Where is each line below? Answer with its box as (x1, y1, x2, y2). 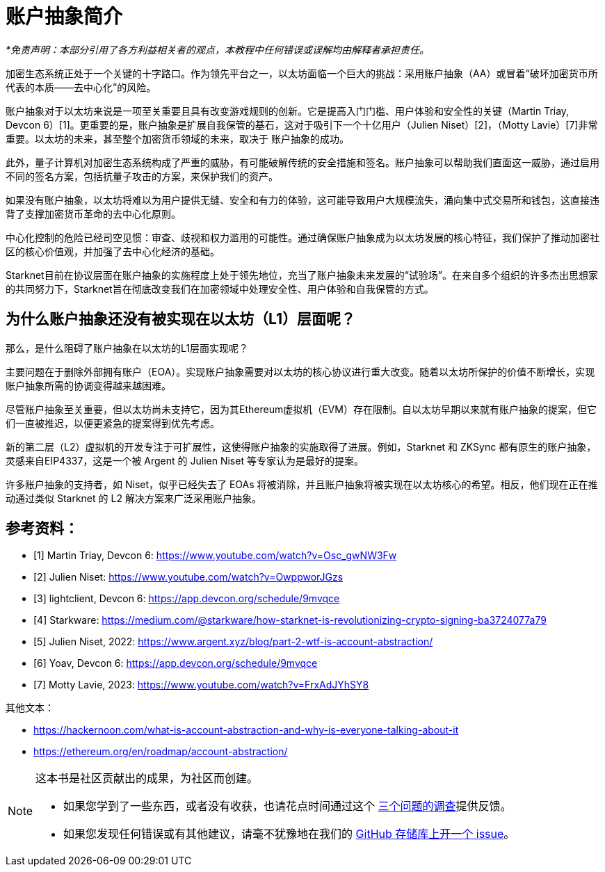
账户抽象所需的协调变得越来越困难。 (6, 379, 171, 391)
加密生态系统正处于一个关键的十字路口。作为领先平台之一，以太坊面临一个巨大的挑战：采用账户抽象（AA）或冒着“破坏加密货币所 (6, 67, 598, 79)
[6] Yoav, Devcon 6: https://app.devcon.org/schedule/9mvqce (33, 657, 318, 670)
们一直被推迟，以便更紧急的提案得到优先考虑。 (6, 417, 220, 429)
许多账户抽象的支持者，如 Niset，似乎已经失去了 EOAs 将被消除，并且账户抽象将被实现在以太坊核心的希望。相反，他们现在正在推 (6, 478, 598, 490)
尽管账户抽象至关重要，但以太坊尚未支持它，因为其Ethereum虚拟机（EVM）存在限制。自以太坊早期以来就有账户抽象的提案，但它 (6, 403, 597, 415)
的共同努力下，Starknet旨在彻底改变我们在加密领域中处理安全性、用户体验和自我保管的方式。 (6, 282, 434, 295)
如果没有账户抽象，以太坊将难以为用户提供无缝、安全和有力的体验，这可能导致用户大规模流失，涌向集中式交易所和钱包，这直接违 (6, 193, 599, 206)
